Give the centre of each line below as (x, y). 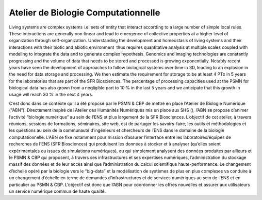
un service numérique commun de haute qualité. (57, 191)
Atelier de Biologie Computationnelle (84, 13)
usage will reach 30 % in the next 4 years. (51, 95)
